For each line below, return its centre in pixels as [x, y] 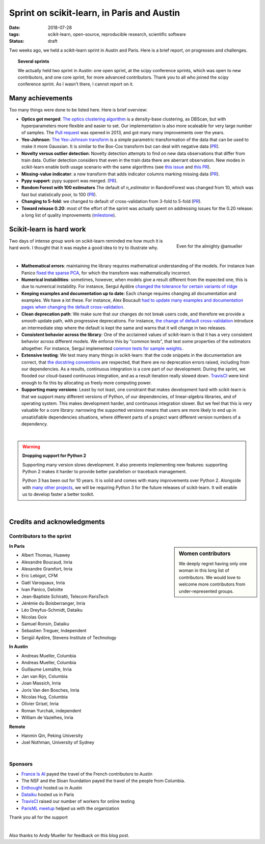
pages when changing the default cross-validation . [73, 307]
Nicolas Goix [34, 617]
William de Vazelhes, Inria [47, 718]
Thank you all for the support [39, 817]
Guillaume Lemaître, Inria [47, 669]
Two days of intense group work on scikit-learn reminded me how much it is [86, 241]
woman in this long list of [204, 570]
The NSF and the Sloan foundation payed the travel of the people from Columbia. [103, 781]
